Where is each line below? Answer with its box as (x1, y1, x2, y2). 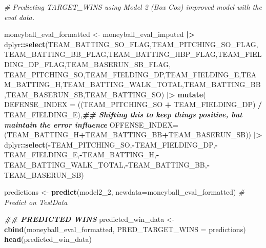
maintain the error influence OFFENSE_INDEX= (4, 119, 178, 130)
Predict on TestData (4, 196, 68, 207)
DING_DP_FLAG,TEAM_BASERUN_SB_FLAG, (4, 58, 171, 69)
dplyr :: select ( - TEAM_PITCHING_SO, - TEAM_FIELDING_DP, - (4, 139, 218, 150)
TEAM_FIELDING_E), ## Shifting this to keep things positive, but (4, 109, 242, 119)
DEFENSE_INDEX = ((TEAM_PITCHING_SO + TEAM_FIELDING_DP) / (4, 99, 262, 110)
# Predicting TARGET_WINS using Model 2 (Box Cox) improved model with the (4, 2, 262, 12)
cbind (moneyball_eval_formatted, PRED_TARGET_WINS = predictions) (4, 223, 246, 234)
